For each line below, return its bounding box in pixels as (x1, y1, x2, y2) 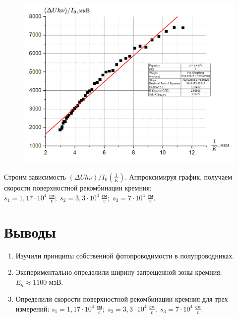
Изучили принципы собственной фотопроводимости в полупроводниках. (15, 250, 235, 260)
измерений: (15, 303, 50, 314)
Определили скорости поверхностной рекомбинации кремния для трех (15, 294, 228, 304)
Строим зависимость (4, 171, 66, 182)
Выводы (4, 221, 56, 242)
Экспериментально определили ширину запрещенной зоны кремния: (15, 267, 222, 277)
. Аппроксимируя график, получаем (124, 171, 233, 182)
